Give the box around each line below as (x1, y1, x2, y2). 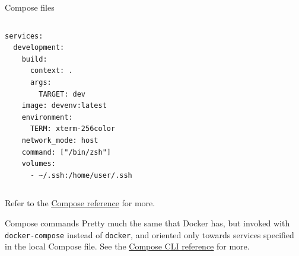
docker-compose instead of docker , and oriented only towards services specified (5, 228, 294, 241)
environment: (21, 113, 73, 121)
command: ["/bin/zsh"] (21, 148, 111, 156)
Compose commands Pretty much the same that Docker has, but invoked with (5, 216, 290, 229)
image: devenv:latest (21, 101, 107, 110)
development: (13, 43, 65, 52)
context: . (30, 66, 73, 75)
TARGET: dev (39, 89, 86, 98)
